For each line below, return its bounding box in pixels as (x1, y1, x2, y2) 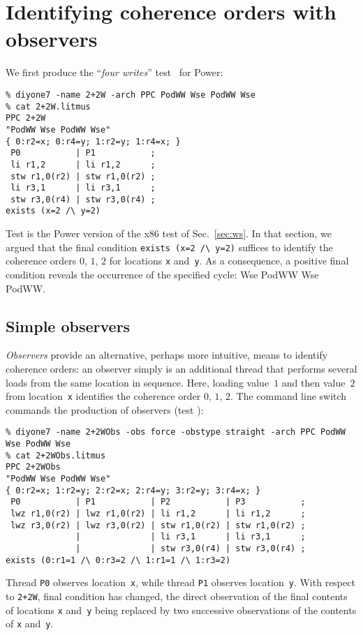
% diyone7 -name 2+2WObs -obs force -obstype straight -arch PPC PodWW (6, 427, 346, 438)
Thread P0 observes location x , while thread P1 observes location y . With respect (6, 575, 355, 590)
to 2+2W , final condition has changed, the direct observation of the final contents (6, 588, 348, 603)
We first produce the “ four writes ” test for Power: (6, 65, 223, 80)
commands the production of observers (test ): (6, 402, 204, 417)
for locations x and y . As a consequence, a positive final (109, 253, 349, 268)
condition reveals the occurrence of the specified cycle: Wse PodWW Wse (6, 267, 319, 282)
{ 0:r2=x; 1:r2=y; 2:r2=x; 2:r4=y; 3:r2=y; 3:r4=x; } (6, 485, 261, 495)
